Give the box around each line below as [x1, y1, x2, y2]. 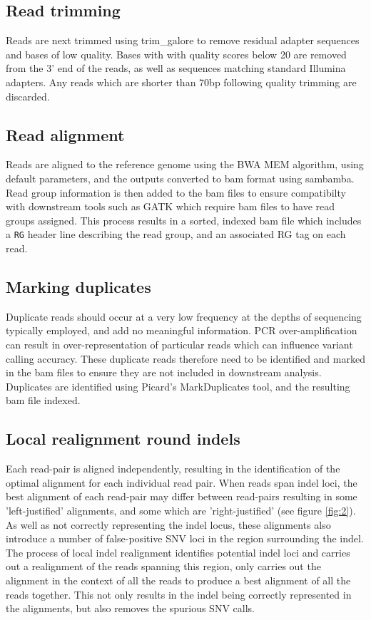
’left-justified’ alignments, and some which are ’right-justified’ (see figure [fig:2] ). [6, 502, 356, 517]
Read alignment [6, 123, 125, 145]
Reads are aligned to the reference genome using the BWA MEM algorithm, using [6, 157, 364, 172]
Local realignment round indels [6, 428, 240, 450]
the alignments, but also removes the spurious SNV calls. [6, 601, 255, 616]
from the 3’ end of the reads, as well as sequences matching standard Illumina [6, 61, 346, 76]
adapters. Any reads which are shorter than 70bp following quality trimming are [6, 74, 357, 89]
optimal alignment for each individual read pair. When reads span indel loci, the [6, 475, 357, 490]
